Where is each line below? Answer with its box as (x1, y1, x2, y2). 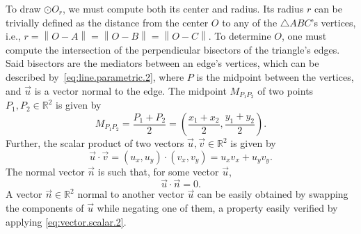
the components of (6, 201, 84, 215)
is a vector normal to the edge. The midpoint (34, 83, 227, 97)
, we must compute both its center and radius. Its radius (63, 1, 304, 15)
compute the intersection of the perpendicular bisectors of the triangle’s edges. (6, 42, 340, 56)
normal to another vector (77, 187, 184, 201)
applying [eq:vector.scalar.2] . (6, 214, 127, 228)
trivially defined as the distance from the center (6, 15, 209, 29)
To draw (6, 1, 41, 15)
